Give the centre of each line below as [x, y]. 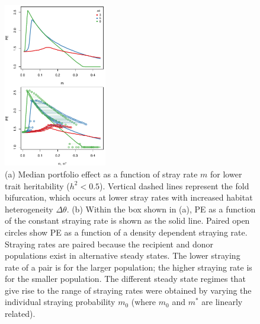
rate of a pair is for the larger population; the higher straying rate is [129, 267]
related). [20, 314]
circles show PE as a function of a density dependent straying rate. [126, 232]
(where [144, 302]
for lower [226, 174]
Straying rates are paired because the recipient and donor [109, 244]
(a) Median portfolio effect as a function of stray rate [101, 174]
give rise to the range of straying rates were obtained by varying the [128, 290]
